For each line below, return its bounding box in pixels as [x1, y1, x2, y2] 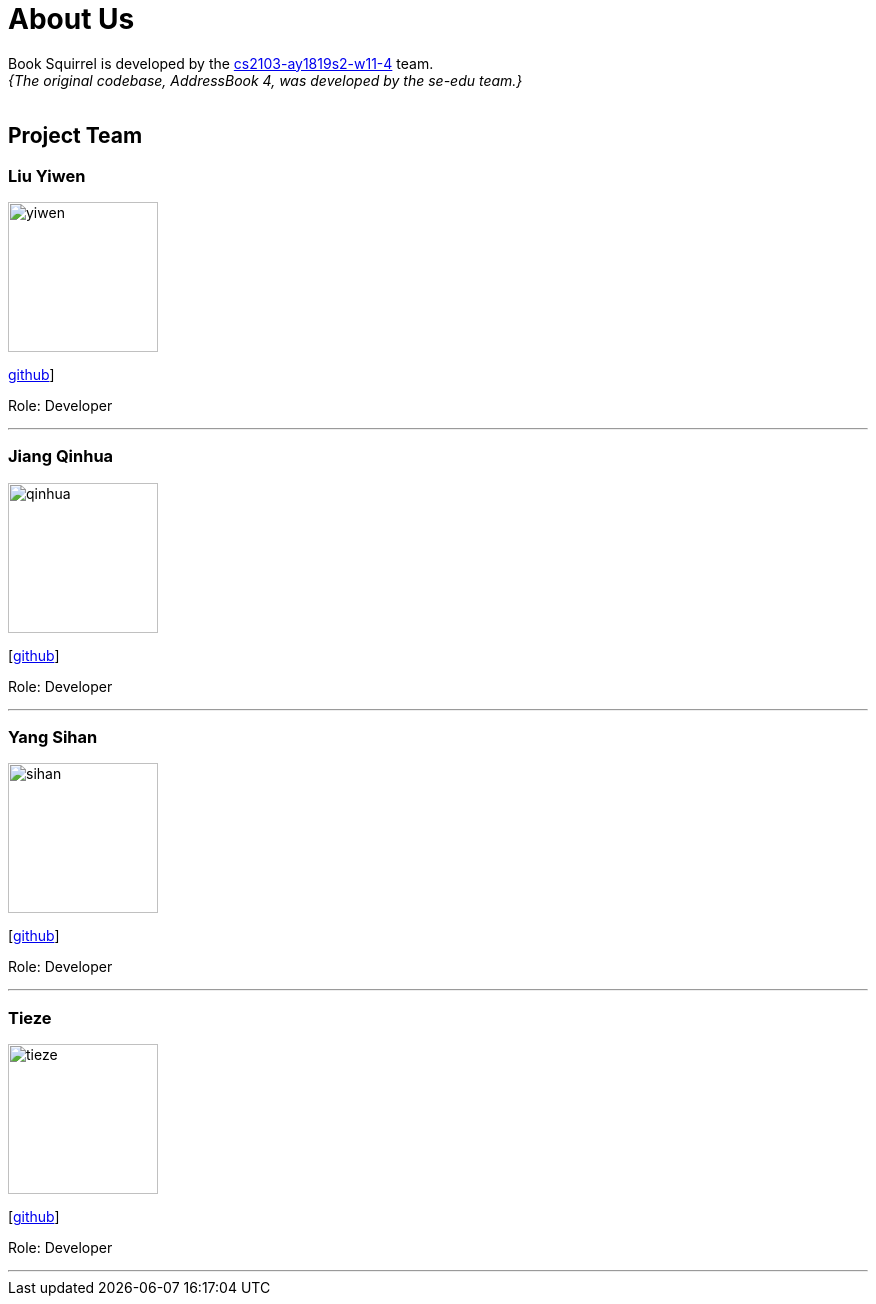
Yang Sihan [8, 727, 98, 748]
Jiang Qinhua [8, 446, 114, 467]
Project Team [8, 123, 143, 149]
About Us [8, 2, 135, 36]
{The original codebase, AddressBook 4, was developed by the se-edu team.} [8, 71, 523, 89]
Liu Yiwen [8, 165, 86, 186]
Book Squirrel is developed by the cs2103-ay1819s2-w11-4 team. [8, 54, 434, 72]
